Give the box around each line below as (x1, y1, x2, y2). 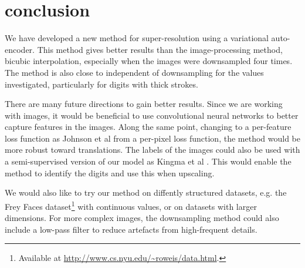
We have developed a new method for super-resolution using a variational (5, 32, 269, 44)
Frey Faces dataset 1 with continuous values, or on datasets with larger (5, 198, 257, 212)
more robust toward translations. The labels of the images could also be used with (5, 143, 300, 156)
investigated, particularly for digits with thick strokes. (5, 78, 198, 90)
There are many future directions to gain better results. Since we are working (5, 98, 283, 110)
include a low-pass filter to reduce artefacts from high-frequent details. (5, 223, 257, 235)
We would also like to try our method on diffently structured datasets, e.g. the (5, 186, 287, 199)
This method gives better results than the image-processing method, (37, 43, 283, 55)
